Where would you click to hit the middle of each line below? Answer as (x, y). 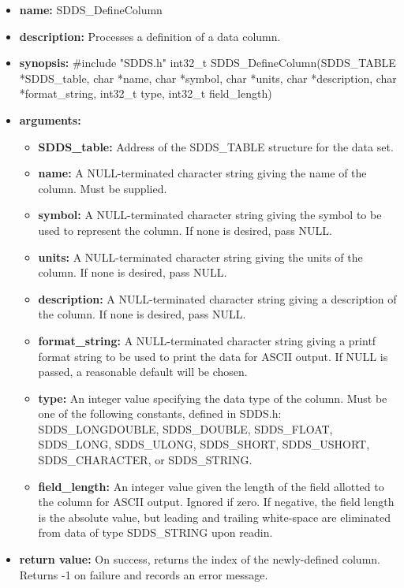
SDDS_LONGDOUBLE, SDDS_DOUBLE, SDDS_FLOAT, (185, 428)
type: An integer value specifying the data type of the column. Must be (213, 398)
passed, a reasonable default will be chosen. (143, 372)
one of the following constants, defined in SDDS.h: (160, 413)
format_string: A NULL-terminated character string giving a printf (207, 340)
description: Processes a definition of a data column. (150, 36)
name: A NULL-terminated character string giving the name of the (202, 173)
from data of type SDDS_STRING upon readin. (155, 532)
